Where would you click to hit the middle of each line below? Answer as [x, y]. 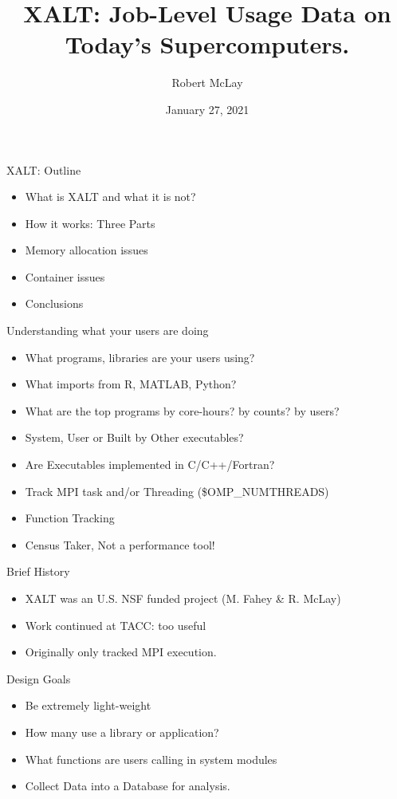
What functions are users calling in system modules [151, 759]
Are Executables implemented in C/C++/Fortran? [150, 464]
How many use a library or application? [122, 732]
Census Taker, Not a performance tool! [120, 544]
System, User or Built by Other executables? [134, 437]
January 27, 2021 [207, 109]
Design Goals [39, 678]
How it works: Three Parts [90, 223]
